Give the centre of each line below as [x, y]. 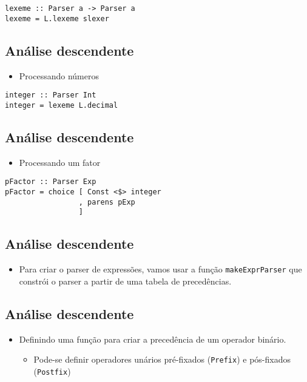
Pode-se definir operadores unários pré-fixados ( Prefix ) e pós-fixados [162, 359]
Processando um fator [60, 162]
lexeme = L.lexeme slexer [57, 18]
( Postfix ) [52, 371]
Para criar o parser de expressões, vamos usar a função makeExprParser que [160, 269]
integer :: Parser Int [51, 95]
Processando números [59, 75]
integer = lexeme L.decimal [62, 105]
